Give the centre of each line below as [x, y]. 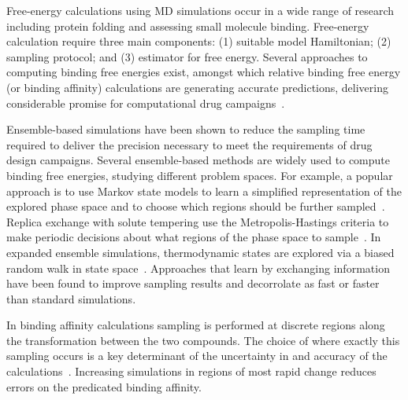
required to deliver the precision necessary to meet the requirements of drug [189, 144]
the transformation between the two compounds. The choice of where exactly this [203, 340]
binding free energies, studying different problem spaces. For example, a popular [200, 175]
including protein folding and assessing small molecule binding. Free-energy [188, 26]
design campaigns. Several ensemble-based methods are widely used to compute [198, 160]
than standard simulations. [71, 298]
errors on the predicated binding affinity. [104, 386]
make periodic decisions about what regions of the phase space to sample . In [194, 237]
